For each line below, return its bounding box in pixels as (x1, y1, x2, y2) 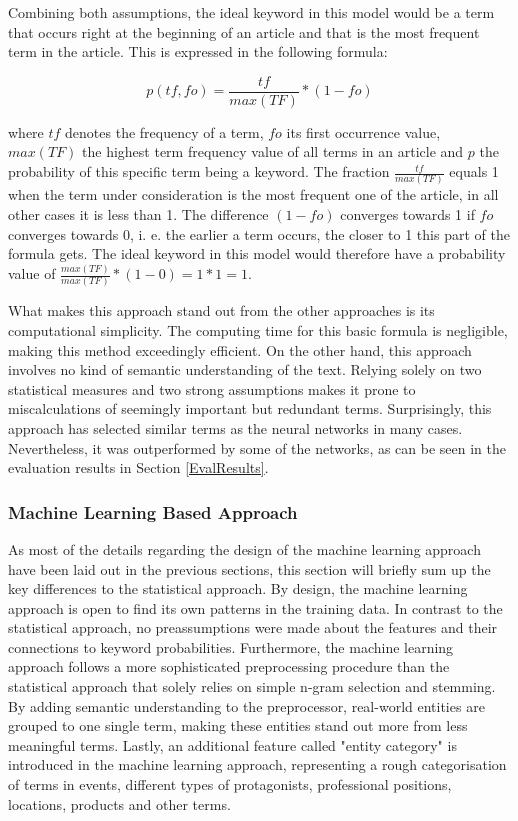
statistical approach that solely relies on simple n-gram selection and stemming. (8, 676, 496, 697)
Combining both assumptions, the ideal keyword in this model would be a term (8, 2, 495, 22)
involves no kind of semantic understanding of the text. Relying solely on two (8, 359, 482, 380)
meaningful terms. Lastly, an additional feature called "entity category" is (8, 734, 457, 755)
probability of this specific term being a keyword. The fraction (8, 161, 390, 182)
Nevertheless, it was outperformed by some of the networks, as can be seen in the (8, 437, 507, 458)
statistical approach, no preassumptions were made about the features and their (8, 617, 498, 638)
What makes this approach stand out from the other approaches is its (8, 300, 435, 321)
